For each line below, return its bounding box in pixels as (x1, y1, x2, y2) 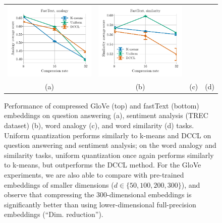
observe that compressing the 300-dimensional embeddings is (4, 189, 192, 200)
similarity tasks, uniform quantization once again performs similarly (4, 149, 214, 160)
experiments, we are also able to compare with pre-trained (4, 169, 184, 180)
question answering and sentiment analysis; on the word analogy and (4, 140, 216, 150)
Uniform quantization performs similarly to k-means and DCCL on (4, 130, 211, 140)
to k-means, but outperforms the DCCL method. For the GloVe (4, 159, 201, 170)
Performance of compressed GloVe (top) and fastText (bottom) (4, 100, 199, 110)
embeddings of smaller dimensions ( (4, 179, 114, 190)
